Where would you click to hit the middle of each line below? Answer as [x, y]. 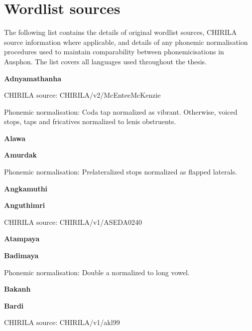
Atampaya [22, 239]
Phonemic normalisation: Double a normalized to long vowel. [97, 272]
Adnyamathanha [33, 78]
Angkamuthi [26, 188]
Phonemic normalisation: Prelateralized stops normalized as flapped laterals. [121, 172]
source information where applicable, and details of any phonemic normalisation [126, 42]
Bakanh [17, 289]
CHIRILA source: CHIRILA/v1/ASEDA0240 [73, 222]
